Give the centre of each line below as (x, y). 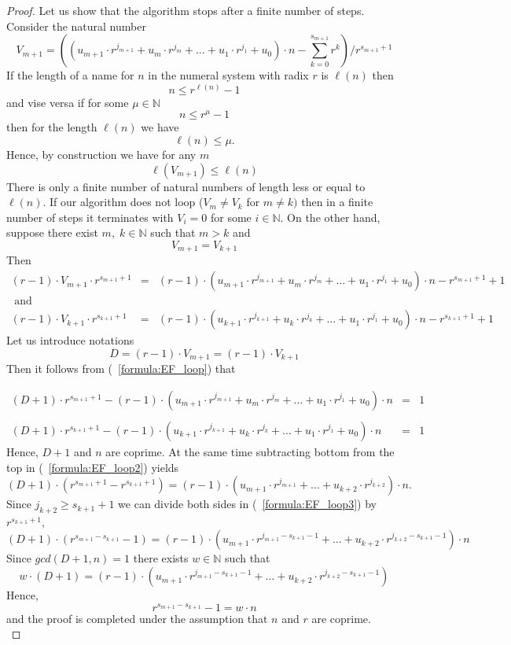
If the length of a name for (70, 75)
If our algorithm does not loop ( (127, 202)
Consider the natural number (76, 26)
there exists (161, 558)
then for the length (52, 127)
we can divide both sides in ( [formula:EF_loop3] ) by (247, 504)
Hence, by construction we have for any (101, 155)
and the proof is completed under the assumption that (137, 618)
